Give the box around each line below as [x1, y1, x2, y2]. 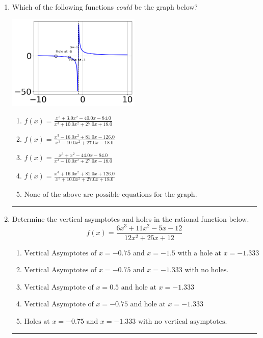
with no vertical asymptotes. [138, 318, 227, 325]
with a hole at [177, 249, 221, 257]
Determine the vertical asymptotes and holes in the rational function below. [12, 213, 249, 224]
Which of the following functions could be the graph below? [12, 2, 198, 12]
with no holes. [185, 267, 229, 274]
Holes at [24, 318, 50, 325]
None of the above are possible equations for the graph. [24, 191, 197, 199]
